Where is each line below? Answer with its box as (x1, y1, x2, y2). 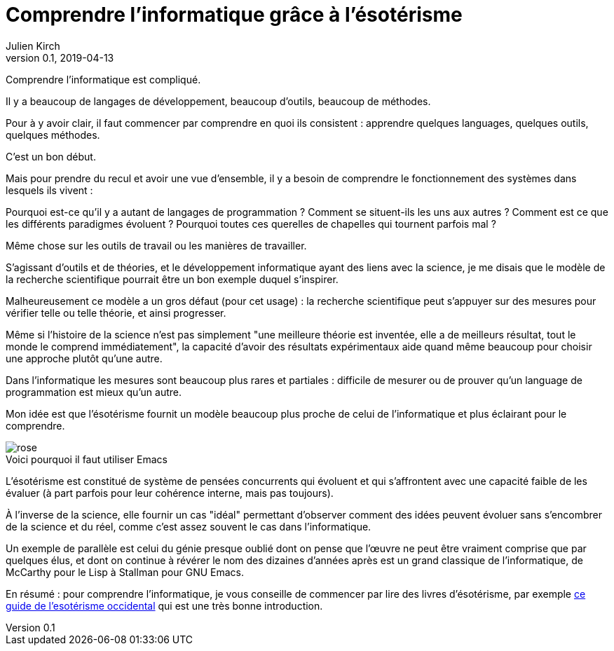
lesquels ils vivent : (6, 184, 93, 196)
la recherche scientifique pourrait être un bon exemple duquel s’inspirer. (6, 273, 339, 285)
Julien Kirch (6, 39, 60, 52)
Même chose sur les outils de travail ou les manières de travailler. (6, 239, 307, 252)
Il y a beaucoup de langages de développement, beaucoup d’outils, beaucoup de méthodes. (6, 95, 431, 107)
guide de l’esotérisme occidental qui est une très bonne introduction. (6, 599, 323, 612)
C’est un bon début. (6, 150, 96, 163)
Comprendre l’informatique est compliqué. (6, 73, 201, 85)
